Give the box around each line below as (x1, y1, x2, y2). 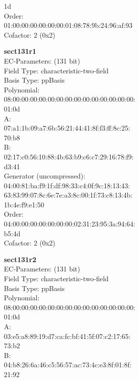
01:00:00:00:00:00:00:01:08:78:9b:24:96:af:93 (4, 20, 133, 30)
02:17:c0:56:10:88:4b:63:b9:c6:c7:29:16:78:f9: (4, 151, 134, 161)
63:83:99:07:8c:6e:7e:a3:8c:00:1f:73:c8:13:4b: (4, 190, 133, 200)
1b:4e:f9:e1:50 (4, 199, 45, 209)
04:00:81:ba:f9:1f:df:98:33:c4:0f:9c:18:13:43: (4, 180, 130, 190)
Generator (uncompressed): (4, 171, 86, 181)
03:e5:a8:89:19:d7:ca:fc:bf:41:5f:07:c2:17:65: (4, 331, 131, 341)
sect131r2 (4, 254, 36, 264)
